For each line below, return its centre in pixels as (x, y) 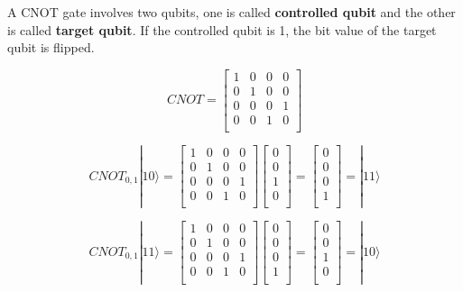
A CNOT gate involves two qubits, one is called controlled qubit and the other (231, 12)
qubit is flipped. (51, 47)
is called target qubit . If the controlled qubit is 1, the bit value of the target (222, 29)
